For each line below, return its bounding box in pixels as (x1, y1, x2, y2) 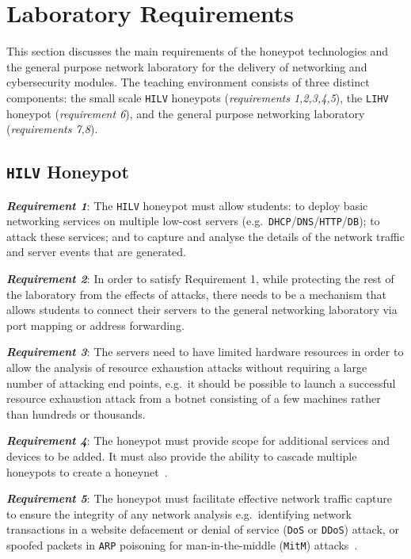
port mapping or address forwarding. (6, 316, 185, 333)
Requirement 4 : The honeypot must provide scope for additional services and (6, 432, 390, 449)
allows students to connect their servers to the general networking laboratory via (6, 301, 398, 318)
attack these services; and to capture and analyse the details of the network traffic (6, 228, 405, 244)
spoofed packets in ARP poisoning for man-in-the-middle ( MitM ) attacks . (6, 537, 358, 553)
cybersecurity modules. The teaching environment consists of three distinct (6, 74, 370, 90)
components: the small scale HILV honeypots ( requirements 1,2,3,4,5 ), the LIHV (6, 89, 389, 105)
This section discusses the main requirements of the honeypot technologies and (6, 43, 389, 59)
